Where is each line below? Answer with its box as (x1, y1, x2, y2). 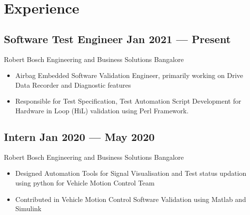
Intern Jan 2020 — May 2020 (4, 129, 155, 144)
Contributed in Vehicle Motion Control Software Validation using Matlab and (15, 194, 246, 204)
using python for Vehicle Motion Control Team (15, 177, 155, 187)
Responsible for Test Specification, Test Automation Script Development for (15, 96, 241, 106)
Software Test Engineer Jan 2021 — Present (4, 31, 231, 46)
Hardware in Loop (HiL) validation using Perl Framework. (15, 105, 189, 115)
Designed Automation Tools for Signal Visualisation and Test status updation (15, 168, 247, 178)
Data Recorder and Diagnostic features (15, 79, 131, 90)
